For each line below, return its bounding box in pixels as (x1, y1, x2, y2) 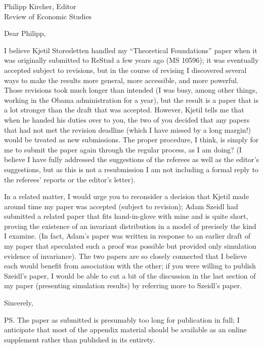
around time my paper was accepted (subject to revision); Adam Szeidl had (4, 201, 238, 211)
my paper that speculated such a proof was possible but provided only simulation (4, 241, 256, 251)
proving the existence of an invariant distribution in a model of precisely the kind (4, 220, 256, 231)
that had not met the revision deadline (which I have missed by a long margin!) (4, 124, 251, 135)
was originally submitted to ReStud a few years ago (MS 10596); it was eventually (4, 55, 259, 65)
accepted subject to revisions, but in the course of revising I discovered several (4, 64, 247, 75)
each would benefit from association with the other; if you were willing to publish (4, 260, 256, 271)
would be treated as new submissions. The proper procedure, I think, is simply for (4, 134, 259, 145)
